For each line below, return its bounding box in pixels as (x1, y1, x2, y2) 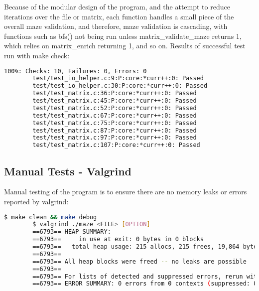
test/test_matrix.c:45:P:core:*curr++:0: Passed (32, 97, 197, 105)
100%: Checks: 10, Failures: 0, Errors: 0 (4, 67, 147, 75)
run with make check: (4, 50, 70, 60)
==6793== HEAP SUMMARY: (32, 228, 111, 236)
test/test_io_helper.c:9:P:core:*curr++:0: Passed (32, 75, 204, 82)
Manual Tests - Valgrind (4, 163, 131, 178)
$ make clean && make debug (4, 213, 97, 221)
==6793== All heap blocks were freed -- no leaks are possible (32, 258, 247, 265)
